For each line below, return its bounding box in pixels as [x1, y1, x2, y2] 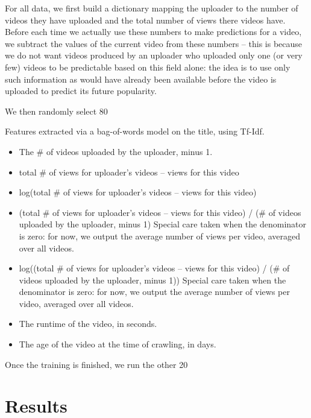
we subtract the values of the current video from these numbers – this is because [5, 37, 303, 49]
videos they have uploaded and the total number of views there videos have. [5, 13, 286, 26]
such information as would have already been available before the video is [5, 72, 277, 85]
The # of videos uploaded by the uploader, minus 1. [19, 145, 213, 157]
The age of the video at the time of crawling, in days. [19, 338, 216, 350]
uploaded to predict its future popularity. [5, 84, 157, 97]
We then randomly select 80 [5, 104, 108, 117]
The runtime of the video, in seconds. [19, 317, 157, 330]
